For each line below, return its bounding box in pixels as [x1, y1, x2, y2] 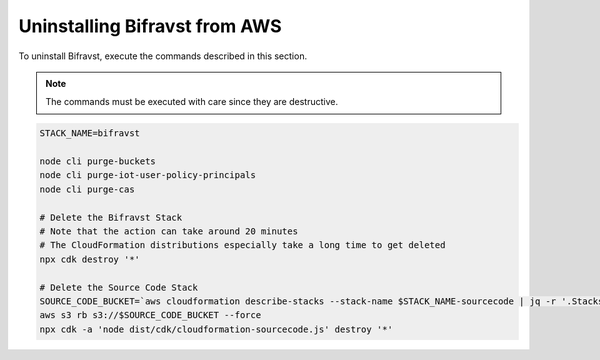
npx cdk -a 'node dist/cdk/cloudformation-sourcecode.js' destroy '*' [39, 323, 394, 335]
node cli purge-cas [39, 183, 135, 195]
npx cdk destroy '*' [39, 253, 140, 265]
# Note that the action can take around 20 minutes [39, 226, 299, 237]
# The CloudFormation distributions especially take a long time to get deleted [39, 240, 446, 251]
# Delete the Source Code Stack [39, 281, 199, 293]
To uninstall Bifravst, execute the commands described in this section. [18, 50, 308, 62]
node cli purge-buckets [39, 156, 157, 167]
